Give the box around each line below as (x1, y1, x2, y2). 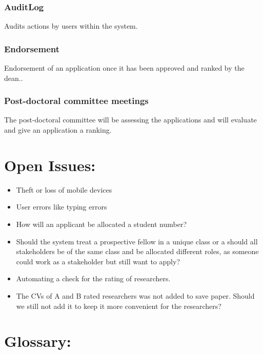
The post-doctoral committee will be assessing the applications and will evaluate (4, 114, 257, 125)
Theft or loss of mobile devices (16, 184, 112, 195)
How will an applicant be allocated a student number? (16, 218, 187, 229)
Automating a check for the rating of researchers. (16, 273, 171, 284)
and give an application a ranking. (4, 124, 112, 135)
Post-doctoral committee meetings (4, 94, 149, 107)
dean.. (4, 72, 23, 83)
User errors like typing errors (16, 201, 107, 212)
